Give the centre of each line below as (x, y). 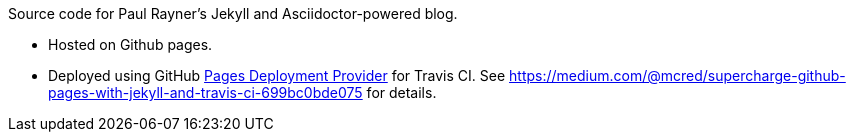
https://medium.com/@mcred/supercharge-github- (677, 75)
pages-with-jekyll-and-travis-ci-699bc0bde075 (205, 92)
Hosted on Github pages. (130, 44)
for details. (401, 92)
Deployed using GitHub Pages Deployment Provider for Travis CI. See (277, 75)
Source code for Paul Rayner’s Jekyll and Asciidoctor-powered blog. (233, 13)
